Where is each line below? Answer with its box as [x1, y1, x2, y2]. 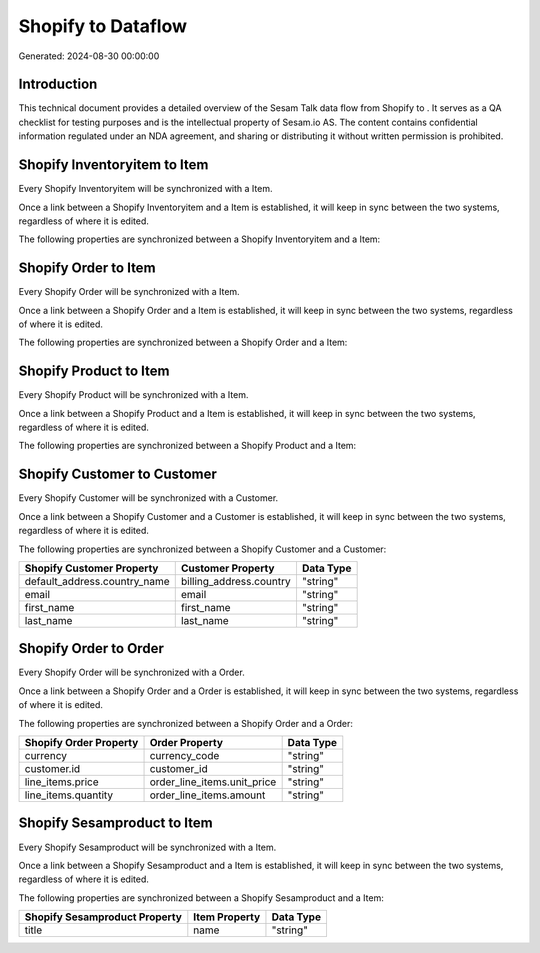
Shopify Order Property [24, 736, 139, 750]
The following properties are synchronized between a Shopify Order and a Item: [18, 336, 348, 349]
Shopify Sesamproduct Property [24, 910, 182, 924]
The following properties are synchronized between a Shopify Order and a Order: [18, 717, 354, 729]
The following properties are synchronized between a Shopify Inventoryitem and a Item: [18, 233, 381, 245]
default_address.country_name [24, 574, 170, 588]
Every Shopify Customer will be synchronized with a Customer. [18, 492, 279, 504]
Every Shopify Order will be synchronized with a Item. [18, 286, 240, 298]
